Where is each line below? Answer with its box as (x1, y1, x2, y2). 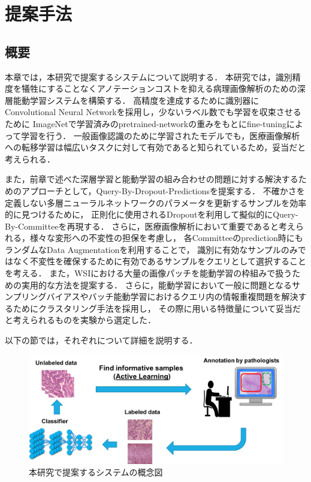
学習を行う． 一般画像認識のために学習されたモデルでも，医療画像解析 (21, 129, 300, 141)
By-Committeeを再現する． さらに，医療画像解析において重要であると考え (5, 219, 296, 232)
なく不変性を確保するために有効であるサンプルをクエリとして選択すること (13, 255, 307, 267)
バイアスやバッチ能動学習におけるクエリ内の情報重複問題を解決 (46, 290, 298, 303)
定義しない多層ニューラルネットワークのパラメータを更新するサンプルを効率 (5, 196, 307, 209)
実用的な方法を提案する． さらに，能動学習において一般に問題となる (21, 278, 292, 291)
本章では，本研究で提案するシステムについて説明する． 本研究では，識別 (5, 70, 292, 83)
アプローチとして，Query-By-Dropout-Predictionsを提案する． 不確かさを (21, 184, 305, 197)
